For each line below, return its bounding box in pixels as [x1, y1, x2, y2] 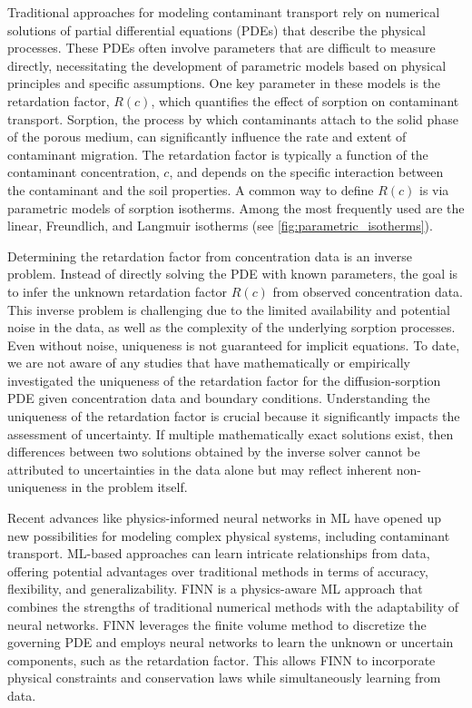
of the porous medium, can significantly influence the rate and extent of [7, 127, 407, 146]
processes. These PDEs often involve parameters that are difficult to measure [7, 38, 436, 57]
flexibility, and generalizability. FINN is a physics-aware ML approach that [7, 579, 423, 598]
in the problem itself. [71, 477, 188, 497]
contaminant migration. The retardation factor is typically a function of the [7, 144, 428, 163]
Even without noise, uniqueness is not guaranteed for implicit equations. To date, [7, 335, 460, 354]
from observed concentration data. [272, 281, 464, 300]
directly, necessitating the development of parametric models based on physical [7, 55, 447, 74]
